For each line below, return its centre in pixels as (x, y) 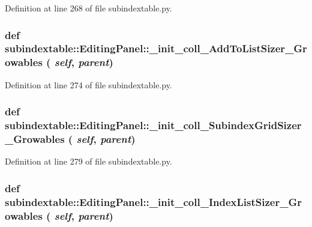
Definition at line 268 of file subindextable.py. (88, 8)
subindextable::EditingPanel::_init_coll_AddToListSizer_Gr (156, 48)
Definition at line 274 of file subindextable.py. (88, 84)
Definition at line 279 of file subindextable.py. (88, 161)
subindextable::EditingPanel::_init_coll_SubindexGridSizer (153, 125)
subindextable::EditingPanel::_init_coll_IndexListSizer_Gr (153, 201)
